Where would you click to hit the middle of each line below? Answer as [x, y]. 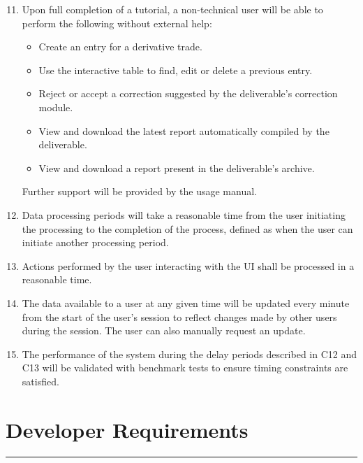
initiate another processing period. [95, 242]
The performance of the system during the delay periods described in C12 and [190, 354]
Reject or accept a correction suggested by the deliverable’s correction [188, 93]
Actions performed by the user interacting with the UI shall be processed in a [188, 265]
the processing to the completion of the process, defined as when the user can [187, 228]
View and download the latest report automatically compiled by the [184, 130]
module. [56, 107]
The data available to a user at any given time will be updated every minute [186, 302]
